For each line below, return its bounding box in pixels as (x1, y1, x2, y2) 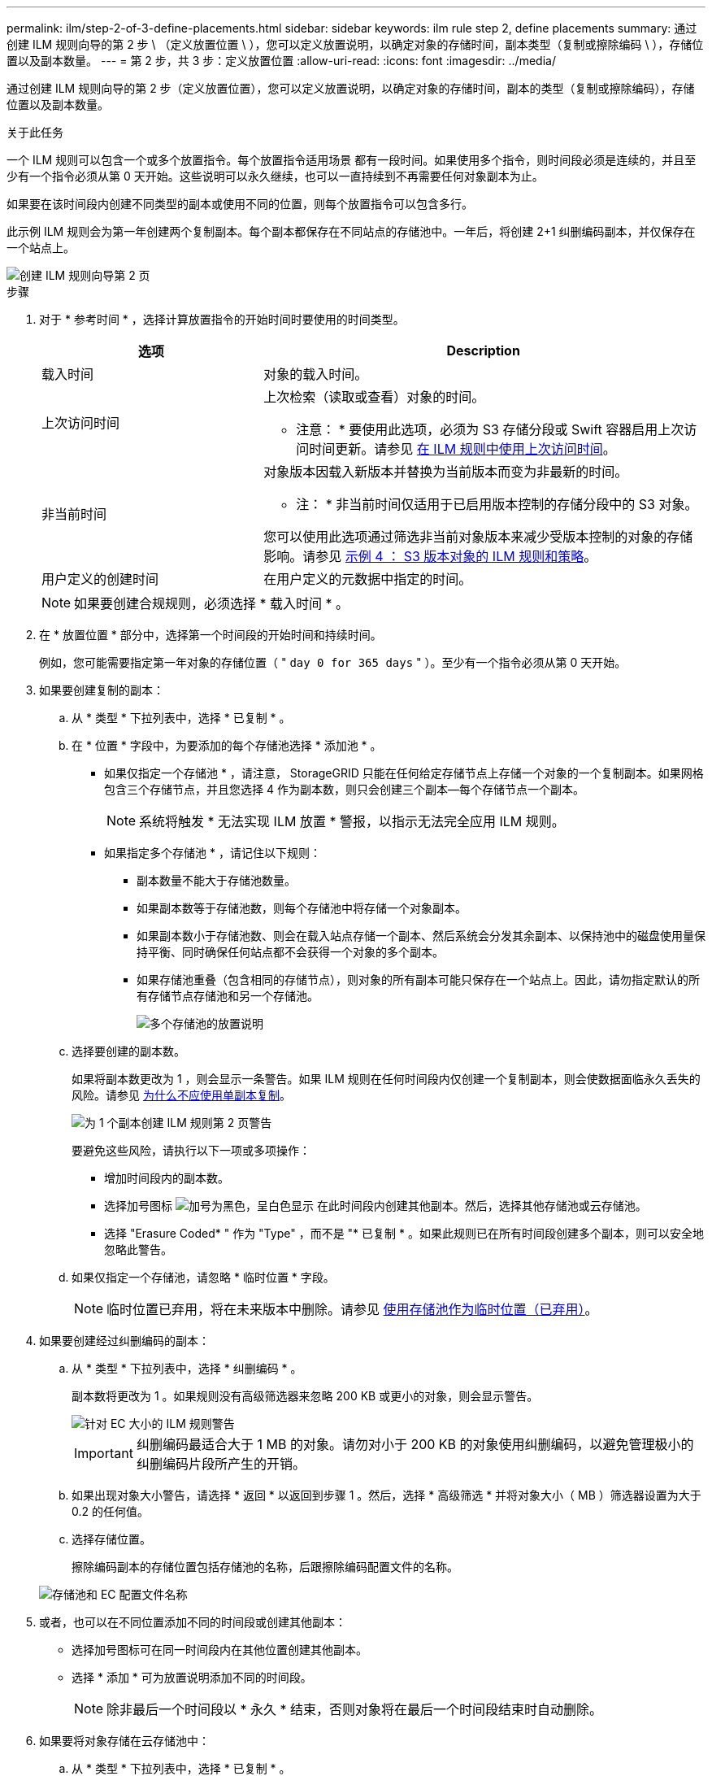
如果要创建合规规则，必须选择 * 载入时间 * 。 (74, 595, 349, 612)
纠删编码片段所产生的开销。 (136, 1456, 306, 1472)
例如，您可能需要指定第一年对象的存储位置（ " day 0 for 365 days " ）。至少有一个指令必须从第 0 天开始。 (39, 655, 627, 669)
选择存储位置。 (72, 1532, 151, 1546)
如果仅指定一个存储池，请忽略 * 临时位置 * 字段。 (72, 1270, 335, 1284)
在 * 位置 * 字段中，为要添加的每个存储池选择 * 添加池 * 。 (72, 738, 382, 752)
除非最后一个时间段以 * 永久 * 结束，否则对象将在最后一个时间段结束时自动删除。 (106, 1701, 603, 1717)
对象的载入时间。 (263, 366, 368, 382)
